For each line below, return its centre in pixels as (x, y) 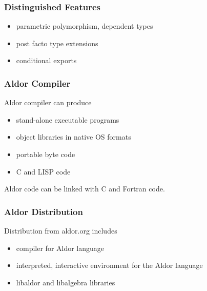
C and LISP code (43, 171)
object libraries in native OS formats (74, 137)
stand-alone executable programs (68, 119)
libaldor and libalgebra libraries (66, 282)
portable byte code (46, 154)
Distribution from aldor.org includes (61, 230)
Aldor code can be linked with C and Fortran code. (85, 189)
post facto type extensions (57, 43)
